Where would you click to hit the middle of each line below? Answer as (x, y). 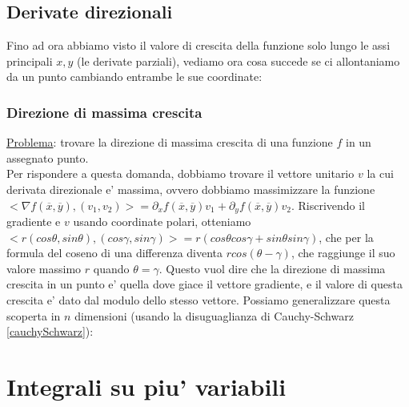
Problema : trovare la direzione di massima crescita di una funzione (170, 142)
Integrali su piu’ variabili (146, 386)
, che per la (346, 237)
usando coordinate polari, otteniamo (162, 222)
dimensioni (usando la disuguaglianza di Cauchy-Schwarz (214, 315)
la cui (380, 173)
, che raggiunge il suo (343, 253)
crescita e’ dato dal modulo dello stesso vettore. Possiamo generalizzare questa (198, 300)
